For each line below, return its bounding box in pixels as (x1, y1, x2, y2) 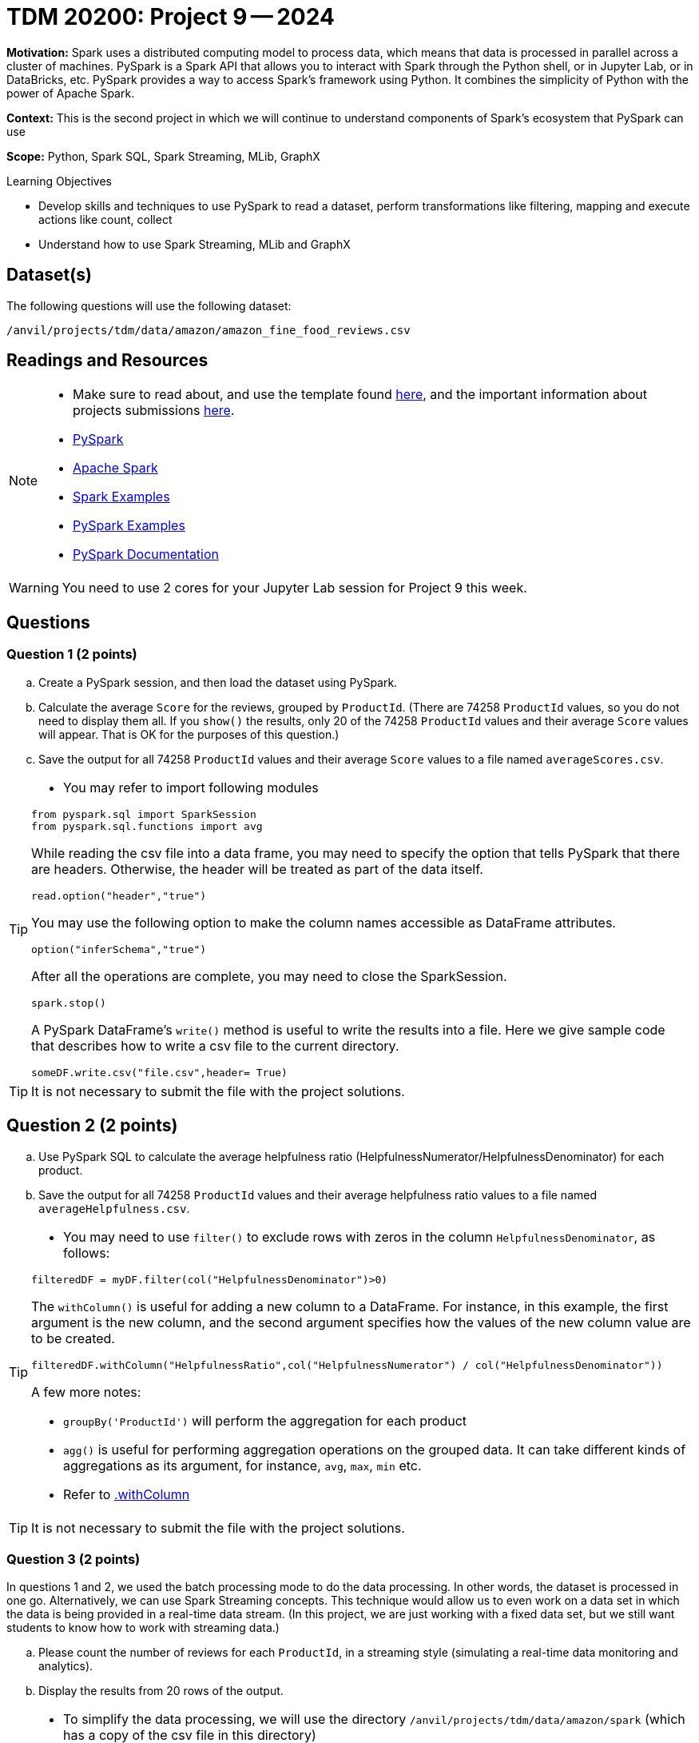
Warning (9, 580, 59, 596)
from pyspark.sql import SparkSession (31, 808, 256, 820)
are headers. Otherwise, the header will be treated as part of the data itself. (31, 860, 483, 877)
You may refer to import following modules (63, 779, 319, 796)
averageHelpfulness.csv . (38, 1201, 190, 1215)
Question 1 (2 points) (6, 646, 137, 663)
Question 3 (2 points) (6, 1550, 141, 1567)
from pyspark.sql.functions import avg (31, 820, 263, 832)
